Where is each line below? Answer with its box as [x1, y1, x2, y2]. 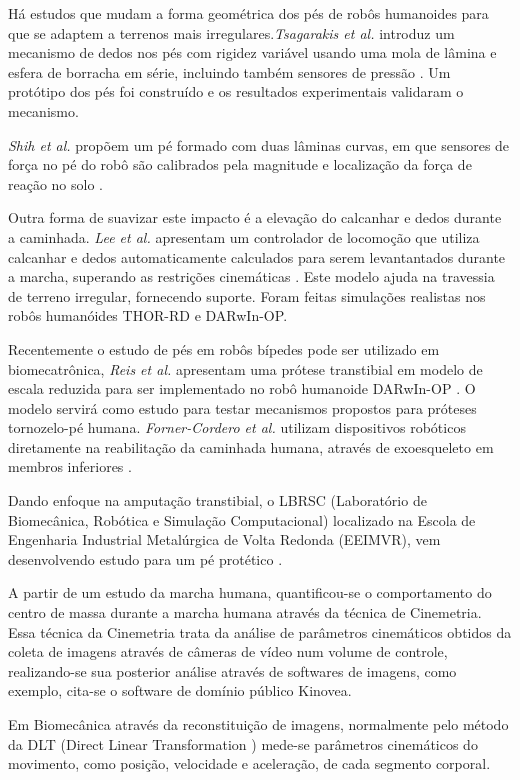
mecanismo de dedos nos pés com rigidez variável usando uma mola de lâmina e [8, 42, 497, 63]
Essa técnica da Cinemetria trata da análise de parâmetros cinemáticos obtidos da [8, 621, 512, 642]
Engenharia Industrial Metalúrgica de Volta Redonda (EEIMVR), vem [8, 529, 441, 550]
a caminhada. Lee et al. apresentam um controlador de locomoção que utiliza [8, 226, 480, 247]
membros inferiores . [8, 456, 132, 477]
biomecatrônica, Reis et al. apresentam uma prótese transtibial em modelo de [8, 358, 483, 379]
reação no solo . [8, 173, 104, 194]
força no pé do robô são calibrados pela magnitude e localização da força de [8, 154, 472, 175]
